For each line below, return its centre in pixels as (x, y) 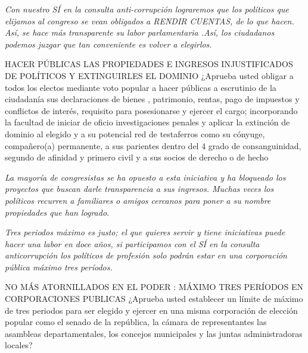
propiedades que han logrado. (57, 212)
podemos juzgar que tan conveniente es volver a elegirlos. (108, 44)
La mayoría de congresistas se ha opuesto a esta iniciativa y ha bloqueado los (145, 177)
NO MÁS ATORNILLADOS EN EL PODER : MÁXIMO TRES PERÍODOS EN (154, 287)
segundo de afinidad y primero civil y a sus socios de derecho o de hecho (137, 157)
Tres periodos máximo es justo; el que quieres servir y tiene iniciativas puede (145, 232)
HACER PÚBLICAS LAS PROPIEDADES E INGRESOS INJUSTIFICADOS (149, 64)
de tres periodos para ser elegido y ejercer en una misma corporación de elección (151, 310)
